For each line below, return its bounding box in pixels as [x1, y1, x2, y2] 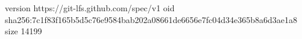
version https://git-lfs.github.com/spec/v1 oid [5, 2, 175, 14]
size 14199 [5, 25, 42, 37]
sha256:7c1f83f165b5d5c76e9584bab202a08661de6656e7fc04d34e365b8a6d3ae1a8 [5, 13, 298, 25]
